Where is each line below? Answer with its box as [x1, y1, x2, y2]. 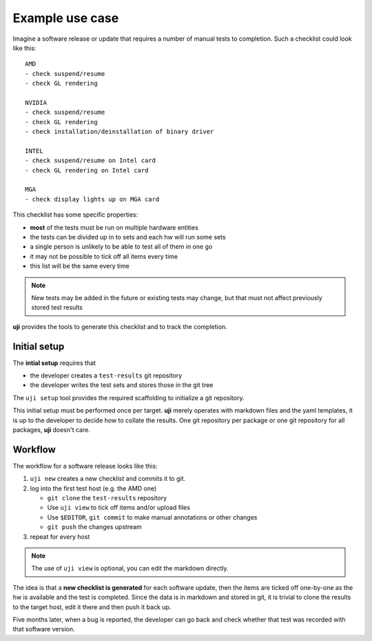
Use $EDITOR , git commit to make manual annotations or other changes [47, 513, 258, 521]
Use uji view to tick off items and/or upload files [47, 504, 191, 512]
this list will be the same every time [30, 262, 130, 270]
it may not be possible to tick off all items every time [30, 252, 178, 260]
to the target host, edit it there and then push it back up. [12, 602, 172, 611]
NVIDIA [25, 99, 48, 106]
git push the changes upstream [47, 523, 143, 531]
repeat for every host [30, 532, 90, 541]
